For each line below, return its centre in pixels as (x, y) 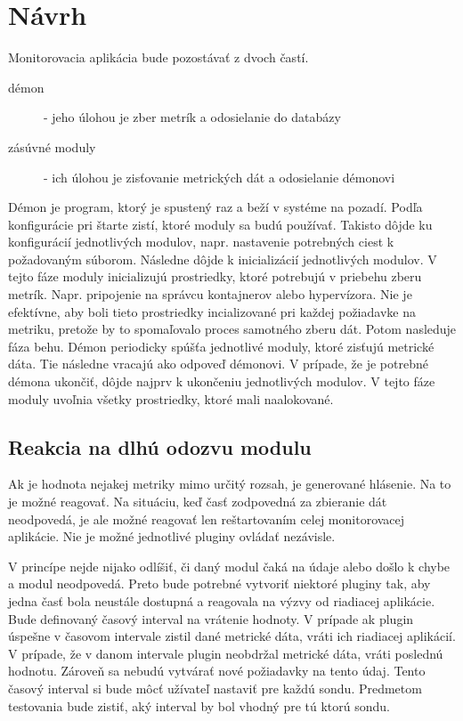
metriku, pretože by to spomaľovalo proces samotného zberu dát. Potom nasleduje (232, 329)
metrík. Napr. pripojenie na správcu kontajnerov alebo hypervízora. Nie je (210, 294)
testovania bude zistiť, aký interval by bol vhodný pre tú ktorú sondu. (199, 705)
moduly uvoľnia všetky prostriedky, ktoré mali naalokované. (171, 398)
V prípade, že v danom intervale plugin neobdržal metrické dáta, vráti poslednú (226, 653)
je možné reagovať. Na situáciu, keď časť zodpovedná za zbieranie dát (198, 502)
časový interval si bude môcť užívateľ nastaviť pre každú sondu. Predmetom (215, 688)
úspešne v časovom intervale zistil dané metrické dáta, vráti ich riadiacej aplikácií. (232, 636)
